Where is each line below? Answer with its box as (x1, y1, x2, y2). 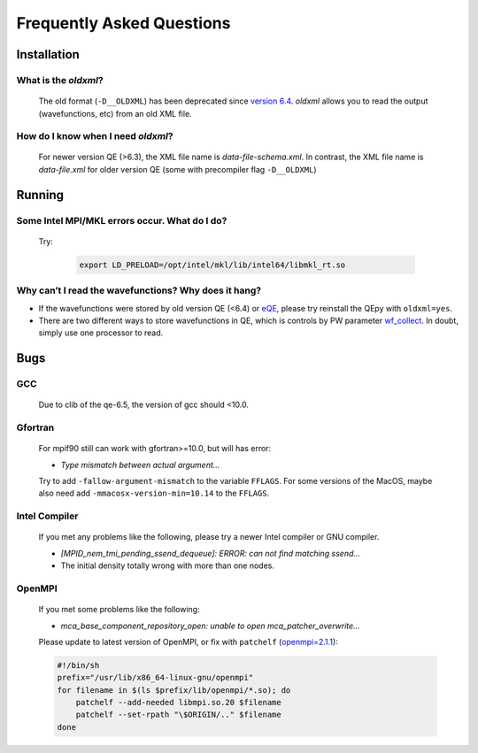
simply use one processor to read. (38, 327, 164, 338)
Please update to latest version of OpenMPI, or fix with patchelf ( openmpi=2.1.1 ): (38, 636, 338, 647)
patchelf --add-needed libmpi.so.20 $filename (75, 697, 282, 708)
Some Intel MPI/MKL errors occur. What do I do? (16, 214, 227, 227)
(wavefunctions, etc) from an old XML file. (38, 108, 192, 119)
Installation (16, 47, 80, 62)
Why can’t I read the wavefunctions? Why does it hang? (16, 284, 261, 296)
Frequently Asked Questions (16, 13, 231, 33)
